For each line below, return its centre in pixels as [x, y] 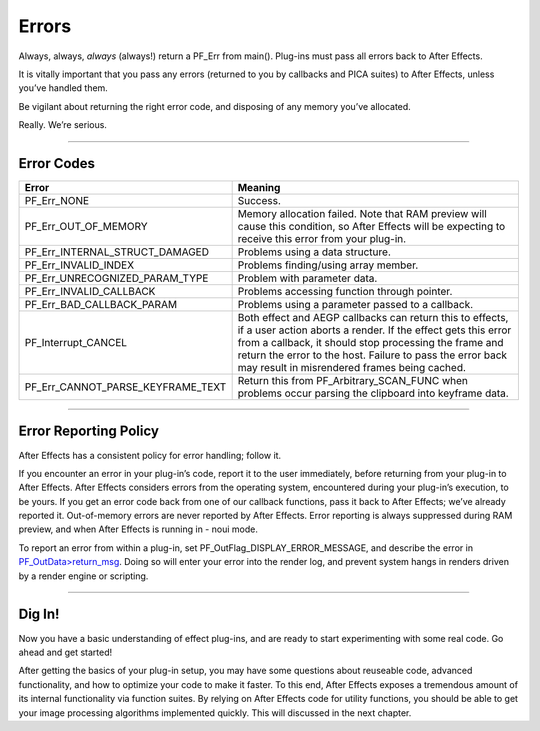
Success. [259, 201]
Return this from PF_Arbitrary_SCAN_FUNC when [353, 381]
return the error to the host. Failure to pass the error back [372, 355]
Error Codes [56, 163]
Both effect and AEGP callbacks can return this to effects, [373, 318]
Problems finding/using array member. [328, 265]
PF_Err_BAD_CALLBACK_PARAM [101, 305]
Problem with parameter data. [307, 278]
